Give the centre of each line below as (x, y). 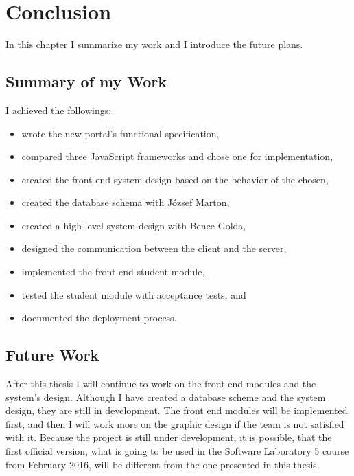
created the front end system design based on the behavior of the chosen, (175, 179)
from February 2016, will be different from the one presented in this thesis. (163, 464)
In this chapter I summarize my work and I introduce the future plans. (154, 44)
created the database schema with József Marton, (126, 202)
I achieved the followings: (59, 110)
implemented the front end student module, (113, 272)
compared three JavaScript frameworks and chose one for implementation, (177, 156)
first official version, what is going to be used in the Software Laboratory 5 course (177, 451)
